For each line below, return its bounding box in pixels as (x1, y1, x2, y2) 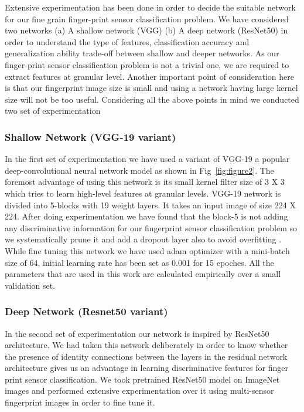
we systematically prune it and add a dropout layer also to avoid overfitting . (5, 233, 282, 245)
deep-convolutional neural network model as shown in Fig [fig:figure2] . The (5, 164, 274, 176)
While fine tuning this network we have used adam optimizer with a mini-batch (5, 244, 290, 256)
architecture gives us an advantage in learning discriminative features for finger (5, 362, 288, 374)
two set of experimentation (5, 104, 101, 117)
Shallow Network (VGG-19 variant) (5, 129, 176, 144)
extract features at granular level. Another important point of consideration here (5, 70, 295, 82)
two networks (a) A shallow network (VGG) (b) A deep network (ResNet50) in (5, 24, 288, 36)
